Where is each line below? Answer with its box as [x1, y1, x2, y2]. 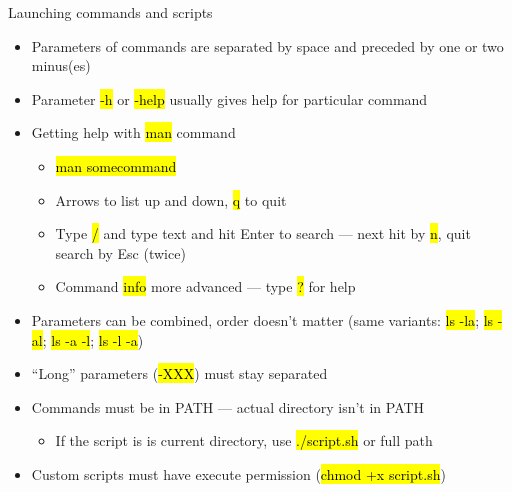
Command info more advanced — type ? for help [55, 276, 356, 297]
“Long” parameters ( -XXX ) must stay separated [31, 363, 328, 384]
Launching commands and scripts [8, 2, 213, 22]
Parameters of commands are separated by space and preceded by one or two [31, 35, 504, 56]
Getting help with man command [31, 122, 236, 143]
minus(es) [31, 55, 91, 76]
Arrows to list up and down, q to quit [55, 189, 287, 210]
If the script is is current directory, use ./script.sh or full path [55, 430, 433, 451]
